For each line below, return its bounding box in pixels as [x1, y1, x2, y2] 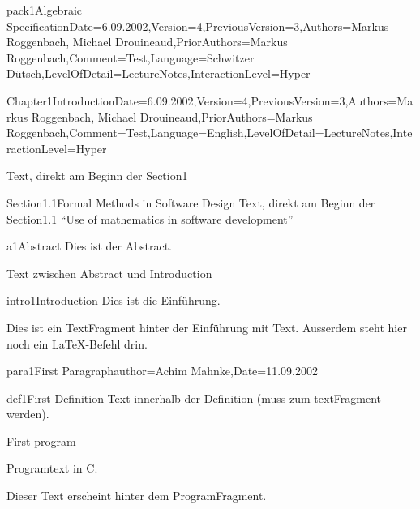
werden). [6, 405, 49, 422]
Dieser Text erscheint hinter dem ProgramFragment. [6, 487, 267, 504]
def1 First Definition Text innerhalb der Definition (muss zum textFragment [6, 389, 382, 406]
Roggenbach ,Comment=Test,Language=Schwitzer [6, 49, 255, 66]
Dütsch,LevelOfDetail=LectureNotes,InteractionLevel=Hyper [6, 65, 311, 82]
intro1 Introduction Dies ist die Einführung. [6, 292, 221, 309]
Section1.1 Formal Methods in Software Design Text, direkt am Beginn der [6, 194, 375, 211]
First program [6, 432, 76, 449]
